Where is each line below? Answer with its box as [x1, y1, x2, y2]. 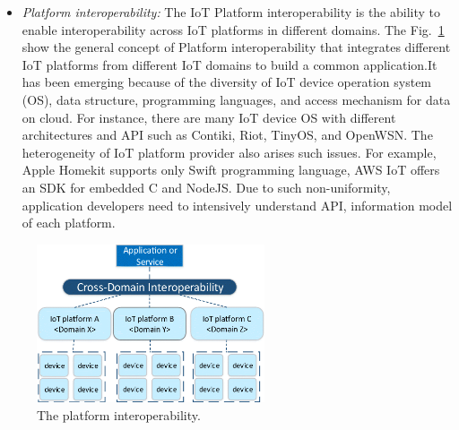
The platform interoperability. [37, 405, 201, 424]
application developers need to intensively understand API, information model [22, 195, 453, 214]
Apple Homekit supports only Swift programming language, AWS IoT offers [22, 160, 440, 179]
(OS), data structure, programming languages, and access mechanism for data [22, 90, 451, 108]
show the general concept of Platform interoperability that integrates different [22, 38, 451, 56]
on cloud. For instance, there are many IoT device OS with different [22, 107, 396, 126]
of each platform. [22, 213, 116, 232]
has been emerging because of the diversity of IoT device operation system [22, 73, 432, 91]
